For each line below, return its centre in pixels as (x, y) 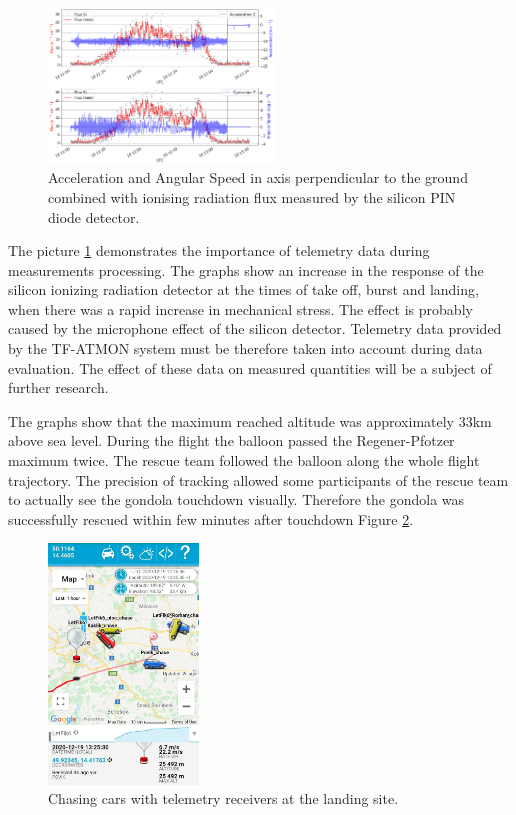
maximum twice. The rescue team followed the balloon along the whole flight (244, 460)
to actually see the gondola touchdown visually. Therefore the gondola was (236, 499)
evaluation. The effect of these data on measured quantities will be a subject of (250, 367)
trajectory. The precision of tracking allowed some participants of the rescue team (258, 479)
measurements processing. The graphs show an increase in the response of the (246, 269)
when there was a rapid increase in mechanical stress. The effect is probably (240, 308)
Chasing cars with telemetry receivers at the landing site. (223, 798)
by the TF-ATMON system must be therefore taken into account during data (245, 348)
